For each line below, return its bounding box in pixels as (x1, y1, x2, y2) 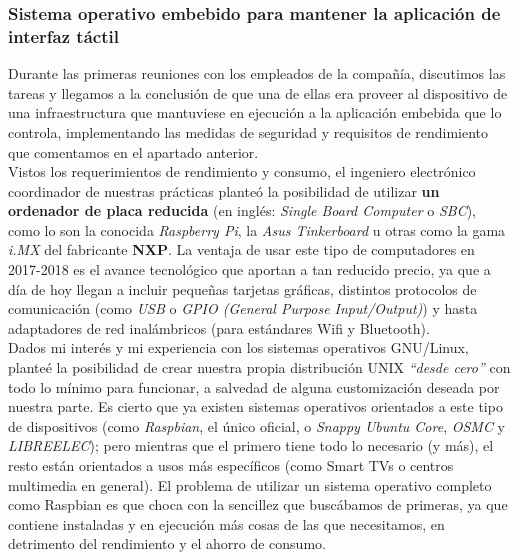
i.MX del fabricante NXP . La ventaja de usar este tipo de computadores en (8, 239, 475, 260)
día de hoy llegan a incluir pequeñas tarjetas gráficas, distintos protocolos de (8, 278, 477, 299)
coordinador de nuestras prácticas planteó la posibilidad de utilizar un (8, 180, 440, 201)
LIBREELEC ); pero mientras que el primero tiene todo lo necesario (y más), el (8, 435, 494, 456)
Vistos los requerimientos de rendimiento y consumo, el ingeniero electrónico (8, 161, 476, 182)
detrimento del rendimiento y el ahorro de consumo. (8, 533, 326, 554)
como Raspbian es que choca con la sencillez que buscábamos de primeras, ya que (8, 494, 508, 515)
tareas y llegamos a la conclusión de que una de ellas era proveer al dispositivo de (8, 82, 508, 103)
